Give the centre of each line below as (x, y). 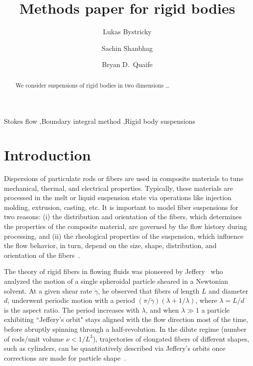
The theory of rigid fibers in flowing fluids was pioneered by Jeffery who (114, 271)
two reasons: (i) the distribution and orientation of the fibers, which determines (123, 217)
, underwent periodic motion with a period (71, 300)
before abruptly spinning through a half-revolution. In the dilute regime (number (125, 329)
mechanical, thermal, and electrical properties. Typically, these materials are (118, 188)
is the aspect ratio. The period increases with (72, 309)
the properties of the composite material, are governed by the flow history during (126, 226)
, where (206, 300)
